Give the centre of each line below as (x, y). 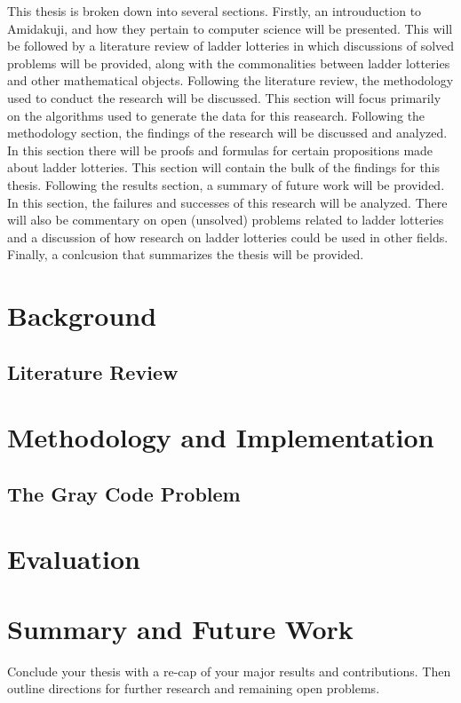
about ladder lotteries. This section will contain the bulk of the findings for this (224, 167)
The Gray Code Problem (124, 493)
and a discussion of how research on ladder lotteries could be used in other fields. (228, 237)
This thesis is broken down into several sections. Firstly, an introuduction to (215, 11)
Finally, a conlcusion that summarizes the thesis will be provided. (186, 254)
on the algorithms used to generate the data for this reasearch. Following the (216, 115)
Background (82, 316)
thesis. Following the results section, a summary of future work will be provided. (226, 184)
